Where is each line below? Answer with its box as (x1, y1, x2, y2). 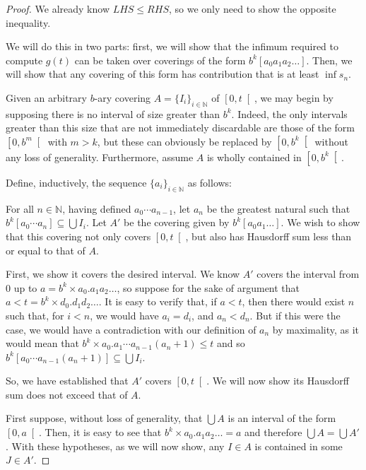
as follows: (187, 175, 232, 189)
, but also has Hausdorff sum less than (185, 228, 352, 243)
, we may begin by (254, 90, 333, 105)
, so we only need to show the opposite (168, 1, 336, 16)
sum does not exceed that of (6, 387, 128, 401)
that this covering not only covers (6, 228, 151, 243)
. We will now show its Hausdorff (206, 373, 349, 388)
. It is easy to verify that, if (98, 294, 217, 309)
